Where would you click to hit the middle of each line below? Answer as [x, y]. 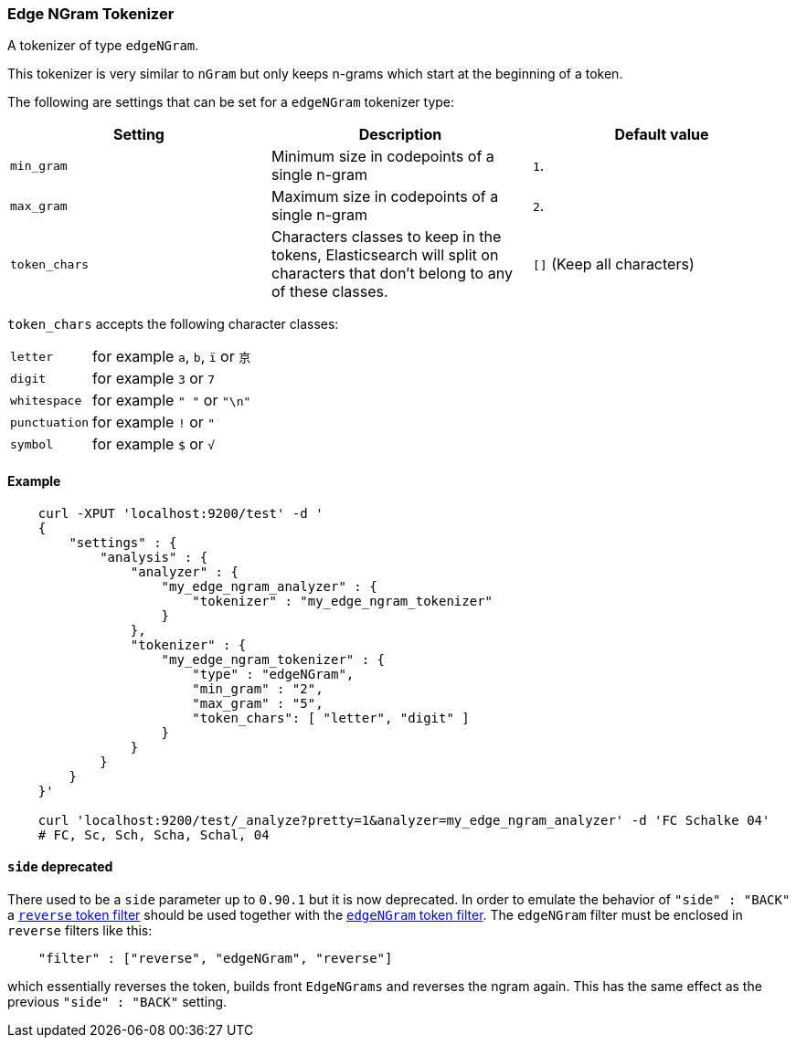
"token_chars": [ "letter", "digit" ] [331, 718]
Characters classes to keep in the [386, 237]
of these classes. [329, 292]
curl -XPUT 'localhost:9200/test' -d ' [180, 513]
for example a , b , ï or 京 [172, 357]
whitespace [46, 400]
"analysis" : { [154, 557]
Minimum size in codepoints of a [382, 157]
